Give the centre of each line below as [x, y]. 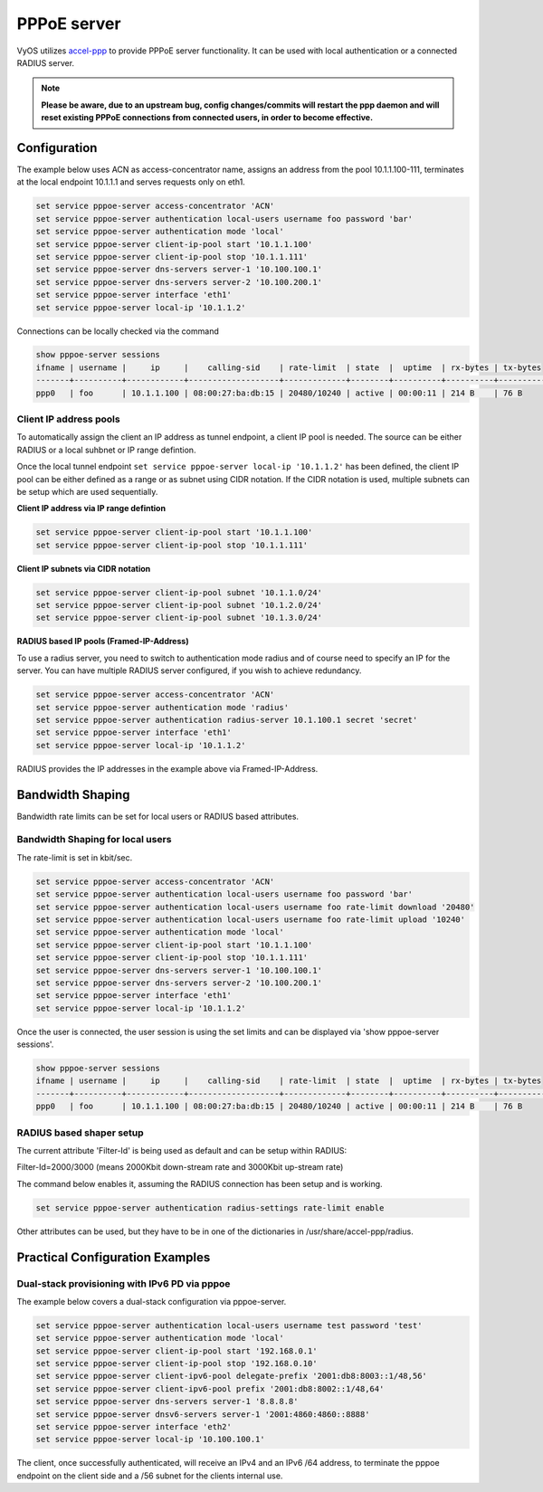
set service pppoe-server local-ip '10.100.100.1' [151, 1440]
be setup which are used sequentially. [87, 491]
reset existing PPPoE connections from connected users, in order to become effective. [207, 118]
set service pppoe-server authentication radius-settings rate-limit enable [210, 1207]
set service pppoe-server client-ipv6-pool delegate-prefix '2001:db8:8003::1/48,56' [231, 1376]
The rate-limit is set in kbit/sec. [75, 857]
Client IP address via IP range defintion [91, 508]
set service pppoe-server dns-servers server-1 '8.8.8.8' [167, 1402]
